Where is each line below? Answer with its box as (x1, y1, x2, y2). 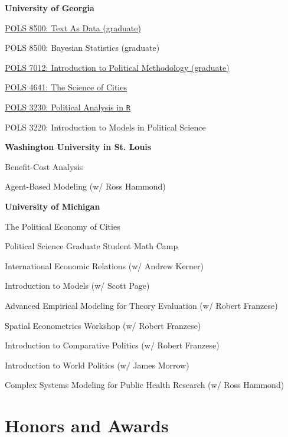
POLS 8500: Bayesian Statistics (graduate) (5, 41, 160, 54)
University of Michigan (5, 200, 100, 212)
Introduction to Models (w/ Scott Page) (5, 279, 150, 292)
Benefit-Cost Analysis (5, 160, 83, 172)
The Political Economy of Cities (5, 220, 120, 232)
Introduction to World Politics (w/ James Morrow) (5, 358, 189, 371)
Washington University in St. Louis (5, 141, 152, 153)
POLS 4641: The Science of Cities (5, 81, 127, 93)
